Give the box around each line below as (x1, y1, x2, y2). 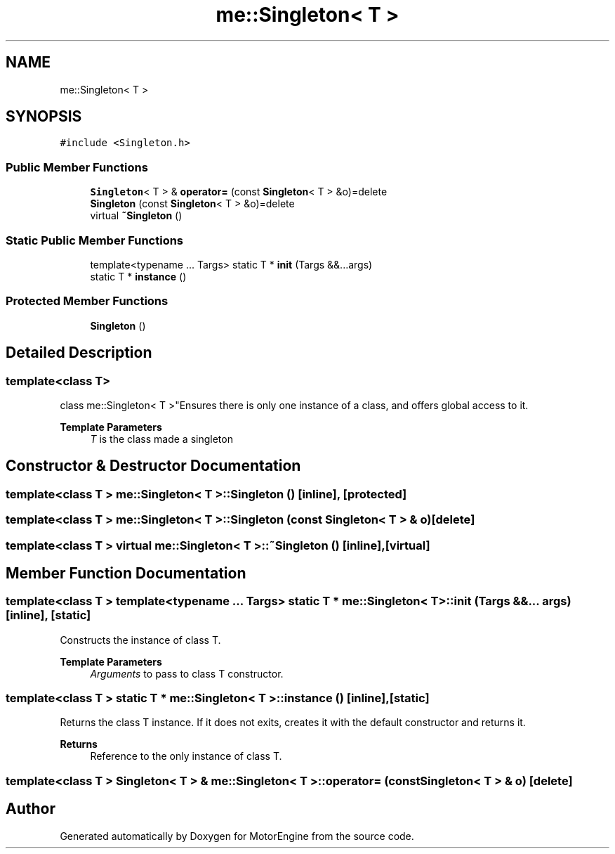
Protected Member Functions (6, 294, 168, 309)
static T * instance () (90, 270, 187, 283)
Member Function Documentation (6, 564, 246, 582)
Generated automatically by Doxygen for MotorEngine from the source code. (60, 829, 414, 842)
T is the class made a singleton (90, 432, 233, 445)
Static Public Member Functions (6, 233, 184, 247)
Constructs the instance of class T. (60, 633, 221, 646)
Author (6, 800, 55, 818)
